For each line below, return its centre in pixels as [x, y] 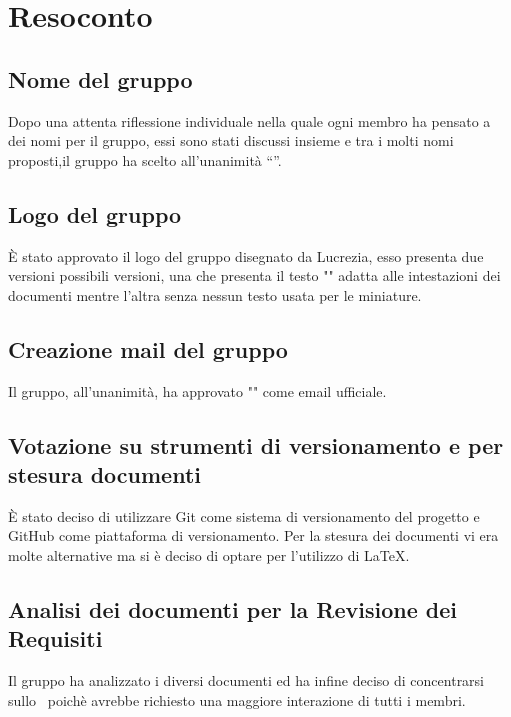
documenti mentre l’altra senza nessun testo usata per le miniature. [215, 294]
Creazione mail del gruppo [148, 348]
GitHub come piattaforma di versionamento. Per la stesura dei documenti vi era [253, 535]
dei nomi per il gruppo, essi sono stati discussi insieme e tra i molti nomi [231, 140]
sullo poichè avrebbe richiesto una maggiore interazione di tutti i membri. [237, 699]
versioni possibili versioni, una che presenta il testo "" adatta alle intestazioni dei [254, 275]
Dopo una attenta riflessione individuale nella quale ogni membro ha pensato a [249, 120]
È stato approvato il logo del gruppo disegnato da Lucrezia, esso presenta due [246, 255]
